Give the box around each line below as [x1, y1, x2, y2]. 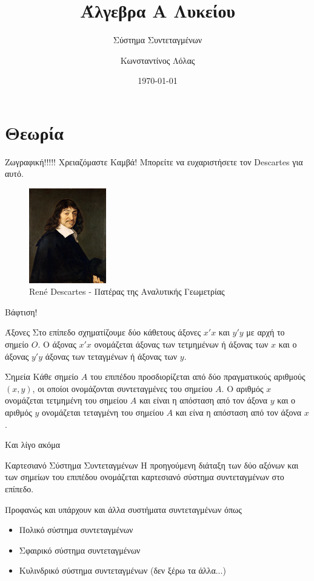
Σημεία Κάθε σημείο [5, 370, 79, 383]
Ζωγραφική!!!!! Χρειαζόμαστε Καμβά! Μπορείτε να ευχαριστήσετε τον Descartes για [5, 155, 303, 168]
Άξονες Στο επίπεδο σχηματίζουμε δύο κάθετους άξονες [5, 326, 201, 339]
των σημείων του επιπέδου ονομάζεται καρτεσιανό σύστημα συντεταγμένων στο [5, 470, 284, 483]
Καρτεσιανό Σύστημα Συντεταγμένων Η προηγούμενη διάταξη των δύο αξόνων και [5, 458, 299, 471]
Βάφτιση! [5, 305, 38, 318]
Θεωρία [5, 120, 64, 145]
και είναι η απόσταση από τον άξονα [139, 394, 268, 407]
